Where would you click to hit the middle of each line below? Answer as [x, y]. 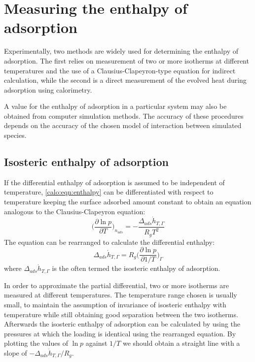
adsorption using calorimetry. [48, 89]
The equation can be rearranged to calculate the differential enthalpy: [109, 242]
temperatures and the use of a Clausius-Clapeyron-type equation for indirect [120, 70]
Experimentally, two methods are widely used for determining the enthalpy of [121, 51]
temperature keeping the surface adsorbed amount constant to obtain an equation [128, 202]
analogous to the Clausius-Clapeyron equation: [75, 211]
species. [15, 135]
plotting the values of [36, 343]
